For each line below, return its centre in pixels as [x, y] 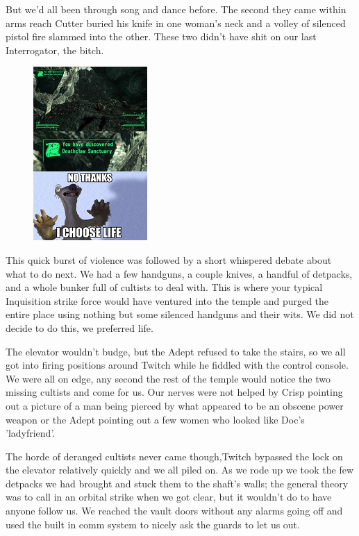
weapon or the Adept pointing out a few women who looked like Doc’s [155, 419]
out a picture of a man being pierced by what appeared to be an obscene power [175, 405]
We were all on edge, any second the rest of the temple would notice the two [168, 378]
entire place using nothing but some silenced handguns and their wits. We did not [180, 314]
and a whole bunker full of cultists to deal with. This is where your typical [164, 287]
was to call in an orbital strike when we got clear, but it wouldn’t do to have [169, 497]
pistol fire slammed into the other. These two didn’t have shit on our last [161, 36]
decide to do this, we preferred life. [80, 327]
